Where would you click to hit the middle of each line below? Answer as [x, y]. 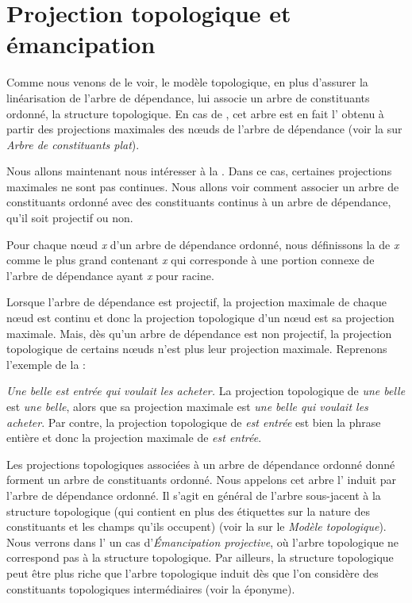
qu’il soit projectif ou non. [70, 218]
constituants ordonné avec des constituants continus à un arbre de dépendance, [199, 202]
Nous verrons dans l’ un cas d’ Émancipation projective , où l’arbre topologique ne [203, 542]
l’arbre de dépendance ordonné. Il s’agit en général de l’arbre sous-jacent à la [194, 495]
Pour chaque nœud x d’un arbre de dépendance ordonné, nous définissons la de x [203, 244]
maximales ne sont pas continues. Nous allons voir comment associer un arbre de [203, 186]
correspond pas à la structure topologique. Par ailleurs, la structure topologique [200, 557]
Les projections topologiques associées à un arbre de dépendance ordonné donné [201, 464]
